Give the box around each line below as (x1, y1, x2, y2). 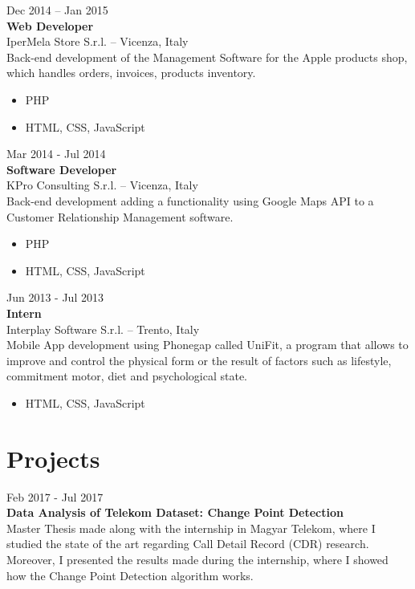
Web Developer (6, 17, 94, 34)
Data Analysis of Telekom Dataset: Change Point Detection (6, 504, 344, 521)
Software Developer (6, 160, 117, 177)
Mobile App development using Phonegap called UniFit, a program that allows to (6, 336, 409, 353)
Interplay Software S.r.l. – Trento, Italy (6, 320, 200, 337)
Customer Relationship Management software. (6, 208, 234, 225)
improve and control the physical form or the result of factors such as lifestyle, (6, 351, 392, 368)
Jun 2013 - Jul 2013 (6, 289, 104, 306)
